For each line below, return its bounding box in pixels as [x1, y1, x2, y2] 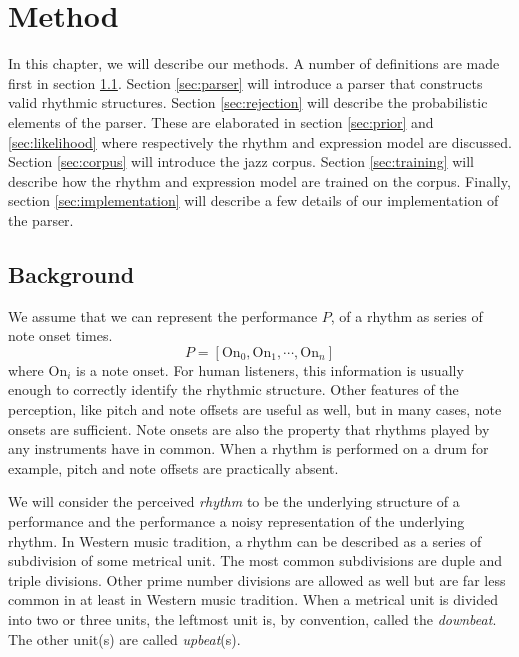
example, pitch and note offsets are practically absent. [8, 457, 339, 478]
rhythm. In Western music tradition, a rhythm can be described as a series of [8, 530, 482, 551]
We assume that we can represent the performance [8, 305, 318, 326]
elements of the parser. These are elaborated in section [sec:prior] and [8, 111, 434, 132]
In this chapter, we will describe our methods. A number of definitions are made [8, 53, 500, 74]
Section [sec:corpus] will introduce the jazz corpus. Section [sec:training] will [8, 151, 475, 172]
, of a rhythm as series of [330, 305, 483, 326]
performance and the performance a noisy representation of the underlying [8, 511, 465, 532]
